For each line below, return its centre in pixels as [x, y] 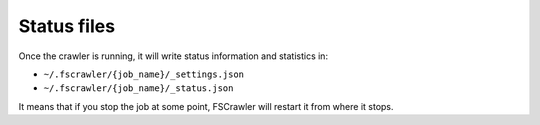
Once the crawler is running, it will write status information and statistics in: [173, 56]
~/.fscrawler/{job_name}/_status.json [138, 88]
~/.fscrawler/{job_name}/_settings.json [144, 74]
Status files [66, 26]
